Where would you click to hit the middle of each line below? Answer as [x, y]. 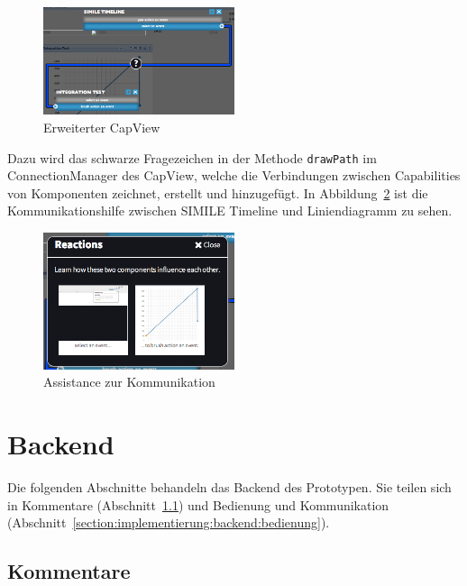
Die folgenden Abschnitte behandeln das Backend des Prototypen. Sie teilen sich [229, 487]
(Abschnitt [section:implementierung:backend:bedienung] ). [169, 522]
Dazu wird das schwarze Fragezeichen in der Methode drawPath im [192, 157]
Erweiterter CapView [102, 128]
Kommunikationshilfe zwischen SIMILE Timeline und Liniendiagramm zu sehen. [230, 211]
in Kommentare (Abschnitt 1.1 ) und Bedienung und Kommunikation [198, 504]
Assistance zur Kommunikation [129, 382]
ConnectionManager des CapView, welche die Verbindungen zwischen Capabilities [234, 175]
